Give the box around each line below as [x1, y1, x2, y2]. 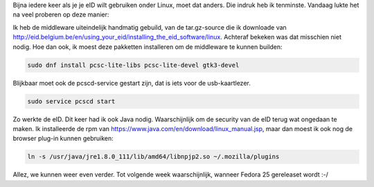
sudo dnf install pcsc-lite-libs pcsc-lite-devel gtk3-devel [27, 61, 240, 69]
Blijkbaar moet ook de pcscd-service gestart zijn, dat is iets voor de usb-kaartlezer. [12, 79, 251, 87]
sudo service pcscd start [27, 97, 116, 105]
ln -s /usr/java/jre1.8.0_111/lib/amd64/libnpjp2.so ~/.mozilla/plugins [27, 152, 280, 161]
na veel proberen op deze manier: [12, 10, 109, 19]
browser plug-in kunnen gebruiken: [12, 135, 114, 143]
